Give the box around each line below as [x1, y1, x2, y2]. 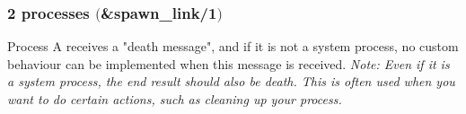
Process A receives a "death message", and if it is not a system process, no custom [7, 37, 459, 56]
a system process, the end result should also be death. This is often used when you [7, 72, 455, 91]
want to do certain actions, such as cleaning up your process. [7, 90, 342, 109]
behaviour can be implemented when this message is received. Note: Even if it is [7, 54, 450, 73]
